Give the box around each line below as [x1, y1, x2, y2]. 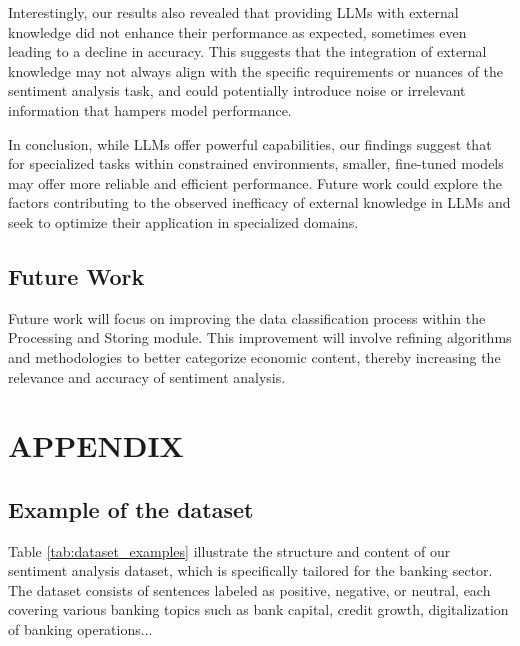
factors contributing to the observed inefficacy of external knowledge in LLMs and [8, 192, 511, 213]
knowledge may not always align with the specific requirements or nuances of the [8, 60, 504, 81]
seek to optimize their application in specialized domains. [8, 211, 359, 232]
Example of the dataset [8, 493, 254, 524]
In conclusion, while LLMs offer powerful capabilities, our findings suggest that [8, 133, 492, 154]
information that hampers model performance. [8, 99, 292, 120]
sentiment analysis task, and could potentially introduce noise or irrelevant [8, 80, 466, 101]
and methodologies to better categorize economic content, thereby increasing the [8, 346, 501, 367]
